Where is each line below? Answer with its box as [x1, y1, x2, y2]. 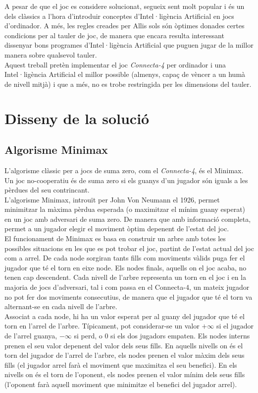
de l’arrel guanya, [4, 330, 57, 341]
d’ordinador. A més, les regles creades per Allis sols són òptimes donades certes [4, 20, 245, 31]
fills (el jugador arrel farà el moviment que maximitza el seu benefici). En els [4, 359, 237, 370]
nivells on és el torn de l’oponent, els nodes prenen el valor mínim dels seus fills [4, 369, 245, 380]
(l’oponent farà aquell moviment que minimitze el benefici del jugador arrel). [4, 379, 237, 389]
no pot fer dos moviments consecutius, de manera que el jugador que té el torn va [4, 291, 253, 302]
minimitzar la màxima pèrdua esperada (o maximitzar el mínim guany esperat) [4, 204, 246, 214]
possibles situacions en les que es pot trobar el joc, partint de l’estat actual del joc [4, 243, 254, 253]
